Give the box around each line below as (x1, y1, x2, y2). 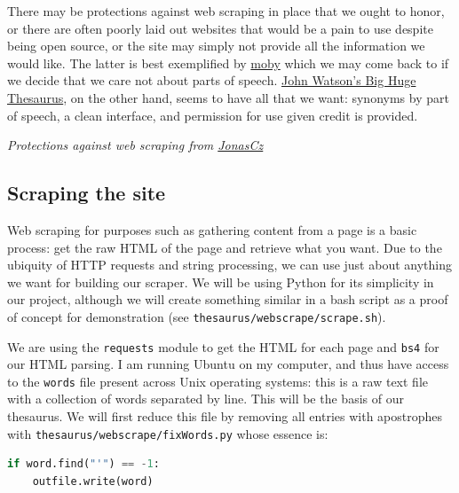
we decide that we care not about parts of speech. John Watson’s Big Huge (7, 71, 416, 90)
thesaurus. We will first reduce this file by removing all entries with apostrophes (7, 407, 442, 426)
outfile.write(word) (32, 474, 154, 488)
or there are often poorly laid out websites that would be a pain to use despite (7, 19, 433, 37)
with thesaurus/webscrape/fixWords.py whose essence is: (7, 424, 328, 442)
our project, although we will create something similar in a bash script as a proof (7, 290, 448, 309)
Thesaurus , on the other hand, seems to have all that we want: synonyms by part (7, 88, 449, 106)
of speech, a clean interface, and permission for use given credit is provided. (7, 106, 418, 124)
